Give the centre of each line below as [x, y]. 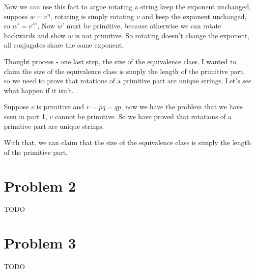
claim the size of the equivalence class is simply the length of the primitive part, [125, 71]
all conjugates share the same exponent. [64, 45]
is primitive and [60, 107]
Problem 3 [40, 243]
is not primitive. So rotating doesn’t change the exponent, [162, 35]
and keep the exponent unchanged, [194, 16]
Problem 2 [40, 186]
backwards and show [35, 35]
